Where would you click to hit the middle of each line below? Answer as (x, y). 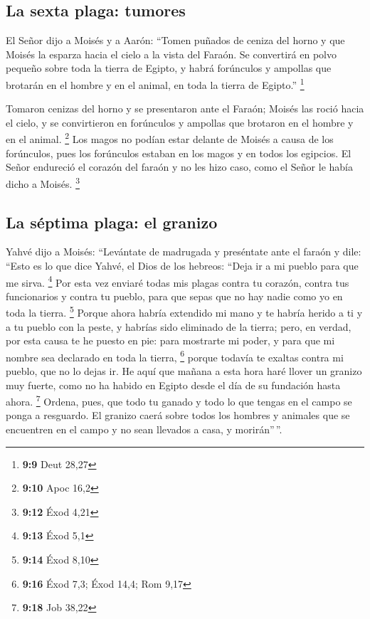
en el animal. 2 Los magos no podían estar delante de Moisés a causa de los (170, 138)
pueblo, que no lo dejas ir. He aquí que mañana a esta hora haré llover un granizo (184, 371)
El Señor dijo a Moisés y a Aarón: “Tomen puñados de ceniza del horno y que (175, 40)
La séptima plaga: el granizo (112, 222)
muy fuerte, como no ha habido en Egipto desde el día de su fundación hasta (173, 385)
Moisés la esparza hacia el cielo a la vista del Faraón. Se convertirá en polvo (171, 54)
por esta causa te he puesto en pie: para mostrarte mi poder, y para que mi (170, 340)
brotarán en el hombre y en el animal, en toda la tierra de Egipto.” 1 (155, 83)
